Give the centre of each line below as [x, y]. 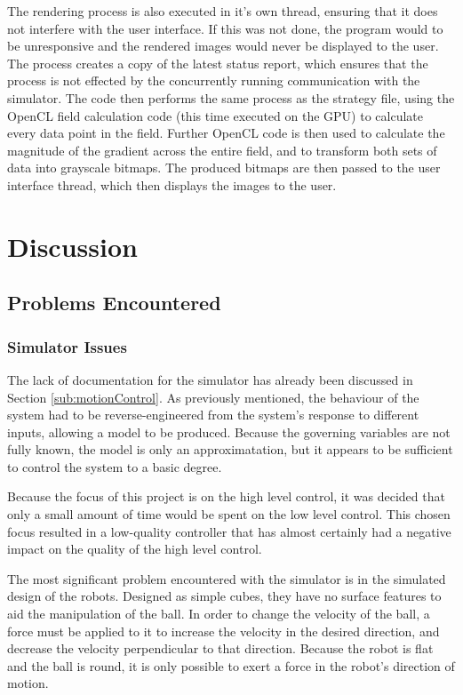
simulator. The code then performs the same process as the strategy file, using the [231, 97]
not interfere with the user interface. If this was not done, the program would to [225, 28]
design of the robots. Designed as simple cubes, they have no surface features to [224, 596]
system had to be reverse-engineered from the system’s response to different [213, 415]
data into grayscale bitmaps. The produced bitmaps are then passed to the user [224, 168]
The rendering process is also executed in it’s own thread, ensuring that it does [223, 11]
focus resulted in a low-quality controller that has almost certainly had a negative [229, 531]
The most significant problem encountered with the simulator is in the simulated [227, 578]
